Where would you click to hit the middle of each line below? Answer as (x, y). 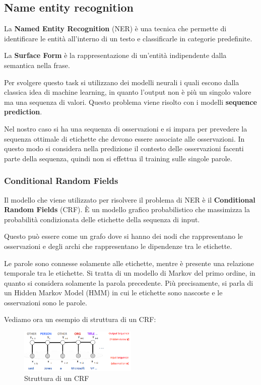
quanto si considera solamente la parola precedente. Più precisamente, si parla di (129, 282)
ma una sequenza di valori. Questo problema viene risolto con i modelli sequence (130, 102)
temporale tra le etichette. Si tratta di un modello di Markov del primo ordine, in (130, 273)
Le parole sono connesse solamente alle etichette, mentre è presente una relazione (129, 263)
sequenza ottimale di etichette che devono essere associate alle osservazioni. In (124, 138)
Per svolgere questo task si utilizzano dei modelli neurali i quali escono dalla (122, 82)
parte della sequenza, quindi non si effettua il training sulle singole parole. (118, 158)
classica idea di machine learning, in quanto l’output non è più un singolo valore (128, 92)
